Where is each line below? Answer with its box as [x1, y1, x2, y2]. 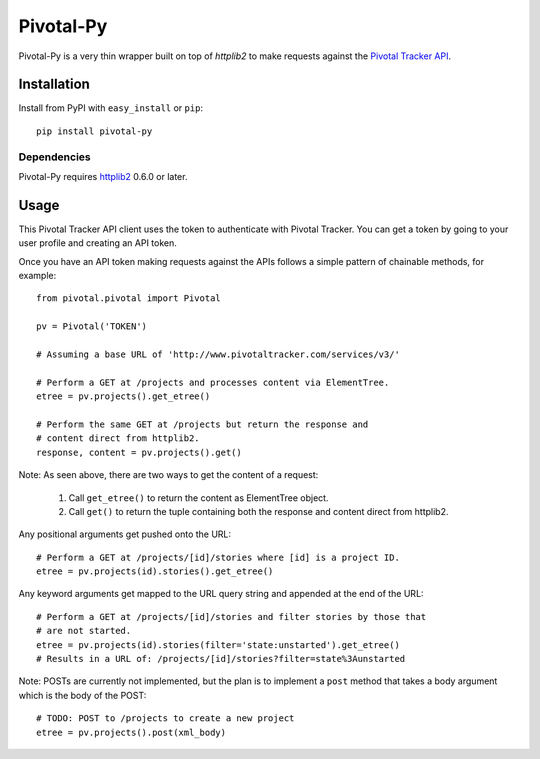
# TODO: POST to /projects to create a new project [36, 713, 295, 724]
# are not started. [36, 625, 132, 637]
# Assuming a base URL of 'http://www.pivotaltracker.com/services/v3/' [36, 349, 400, 360]
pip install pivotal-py [36, 125, 153, 137]
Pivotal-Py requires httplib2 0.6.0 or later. [18, 170, 188, 182]
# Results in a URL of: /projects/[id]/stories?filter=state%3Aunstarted [36, 653, 406, 665]
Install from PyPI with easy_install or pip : [18, 102, 204, 114]
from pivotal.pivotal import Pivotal [36, 293, 222, 304]
